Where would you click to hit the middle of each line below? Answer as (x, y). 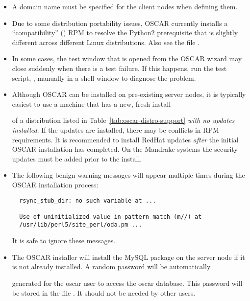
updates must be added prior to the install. (77, 158)
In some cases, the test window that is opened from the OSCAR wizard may (127, 58)
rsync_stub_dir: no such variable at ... (88, 200)
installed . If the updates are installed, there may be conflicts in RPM (115, 129)
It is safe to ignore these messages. (64, 241)
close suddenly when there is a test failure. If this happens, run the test (119, 68)
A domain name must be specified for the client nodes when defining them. (125, 6)
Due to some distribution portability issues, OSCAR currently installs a (120, 23)
